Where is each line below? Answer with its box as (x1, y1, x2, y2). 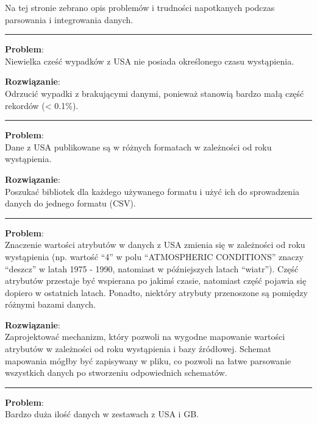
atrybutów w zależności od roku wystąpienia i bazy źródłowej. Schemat (5, 342, 271, 355)
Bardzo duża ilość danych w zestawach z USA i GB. (5, 408, 199, 420)
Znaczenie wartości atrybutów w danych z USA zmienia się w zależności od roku (5, 238, 305, 251)
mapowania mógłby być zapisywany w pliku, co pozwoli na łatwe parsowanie (5, 354, 291, 367)
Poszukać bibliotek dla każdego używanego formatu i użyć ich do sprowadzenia (5, 185, 300, 197)
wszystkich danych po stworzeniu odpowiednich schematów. (5, 366, 227, 379)
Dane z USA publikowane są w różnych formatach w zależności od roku (5, 140, 272, 153)
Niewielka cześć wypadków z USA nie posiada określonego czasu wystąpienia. (5, 54, 294, 67)
